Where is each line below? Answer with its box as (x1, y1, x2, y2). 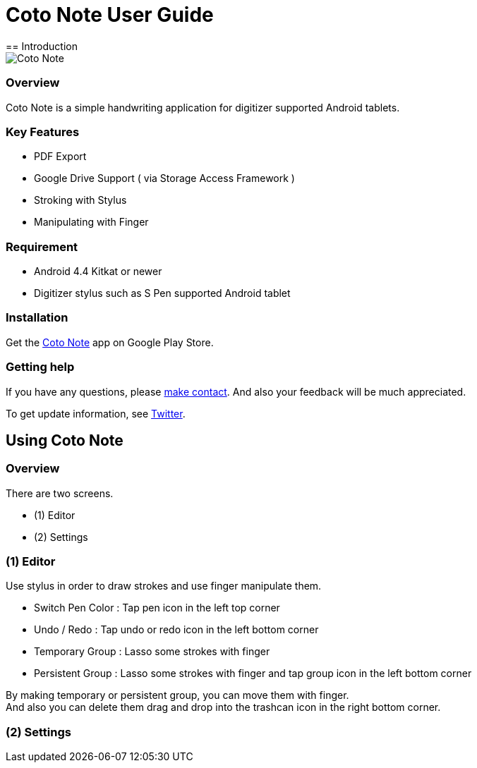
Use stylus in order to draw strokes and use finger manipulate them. (6, 580, 322, 592)
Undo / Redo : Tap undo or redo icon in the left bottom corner (34, 623, 319, 636)
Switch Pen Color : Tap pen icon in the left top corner (34, 602, 280, 614)
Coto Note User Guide (6, 3, 214, 27)
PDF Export (34, 150, 87, 163)
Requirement (6, 239, 78, 254)
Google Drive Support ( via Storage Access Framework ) (34, 172, 295, 185)
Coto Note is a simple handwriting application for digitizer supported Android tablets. (6, 101, 400, 114)
